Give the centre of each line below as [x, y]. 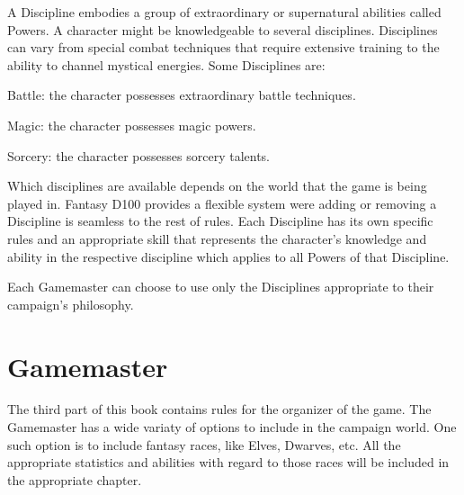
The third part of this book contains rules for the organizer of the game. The [219, 409]
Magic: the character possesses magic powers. [132, 125]
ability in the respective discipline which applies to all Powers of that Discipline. [228, 256]
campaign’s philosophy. [71, 304]
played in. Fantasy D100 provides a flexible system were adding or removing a [222, 203]
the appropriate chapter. [75, 479]
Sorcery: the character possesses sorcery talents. [138, 155]
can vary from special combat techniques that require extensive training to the [223, 47]
